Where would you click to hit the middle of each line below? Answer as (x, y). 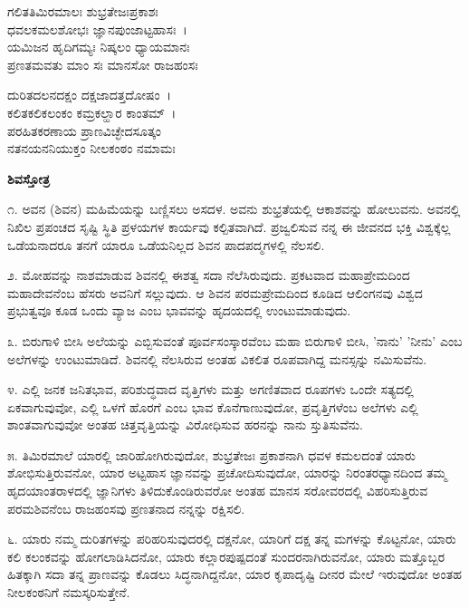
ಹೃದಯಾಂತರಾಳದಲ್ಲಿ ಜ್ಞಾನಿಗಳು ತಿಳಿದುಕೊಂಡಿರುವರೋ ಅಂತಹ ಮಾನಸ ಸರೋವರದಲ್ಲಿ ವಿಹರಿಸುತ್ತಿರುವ (218, 491)
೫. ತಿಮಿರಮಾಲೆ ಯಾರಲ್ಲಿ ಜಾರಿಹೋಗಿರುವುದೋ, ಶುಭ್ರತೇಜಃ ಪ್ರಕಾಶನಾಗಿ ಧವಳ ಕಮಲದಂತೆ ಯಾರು (211, 454)
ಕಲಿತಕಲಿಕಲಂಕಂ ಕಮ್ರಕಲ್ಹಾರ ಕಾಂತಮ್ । (92, 112)
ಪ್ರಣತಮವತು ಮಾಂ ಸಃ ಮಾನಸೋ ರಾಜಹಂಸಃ (103, 64)
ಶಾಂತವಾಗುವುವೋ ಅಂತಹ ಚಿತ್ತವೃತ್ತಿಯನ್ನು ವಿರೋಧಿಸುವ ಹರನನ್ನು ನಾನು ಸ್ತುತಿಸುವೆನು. (185, 425)
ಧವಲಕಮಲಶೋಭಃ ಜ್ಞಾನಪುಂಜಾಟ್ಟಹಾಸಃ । (97, 29)
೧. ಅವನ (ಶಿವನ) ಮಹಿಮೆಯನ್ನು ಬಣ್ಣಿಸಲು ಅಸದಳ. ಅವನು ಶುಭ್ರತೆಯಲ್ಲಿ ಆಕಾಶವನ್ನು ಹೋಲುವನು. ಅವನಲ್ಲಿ (234, 209)
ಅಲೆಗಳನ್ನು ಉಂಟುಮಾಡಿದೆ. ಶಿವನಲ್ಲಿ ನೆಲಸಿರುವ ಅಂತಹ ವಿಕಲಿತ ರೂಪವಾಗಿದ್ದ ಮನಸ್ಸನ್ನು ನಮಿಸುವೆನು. (217, 358)
